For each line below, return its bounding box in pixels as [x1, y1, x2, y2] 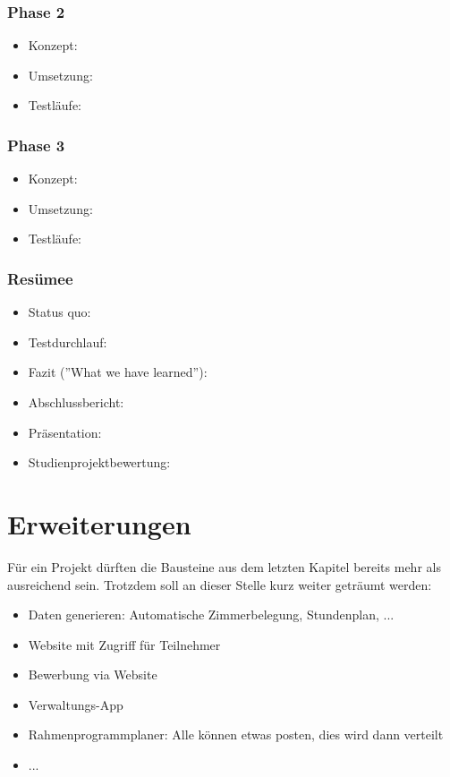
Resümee [7, 267, 73, 289]
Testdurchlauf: [28, 332, 107, 351]
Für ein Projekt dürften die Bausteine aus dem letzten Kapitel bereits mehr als [7, 557, 441, 576]
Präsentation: [28, 423, 102, 441]
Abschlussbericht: [28, 393, 124, 411]
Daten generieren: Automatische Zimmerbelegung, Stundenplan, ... [28, 605, 395, 624]
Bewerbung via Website [28, 665, 157, 684]
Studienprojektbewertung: [28, 453, 171, 472]
